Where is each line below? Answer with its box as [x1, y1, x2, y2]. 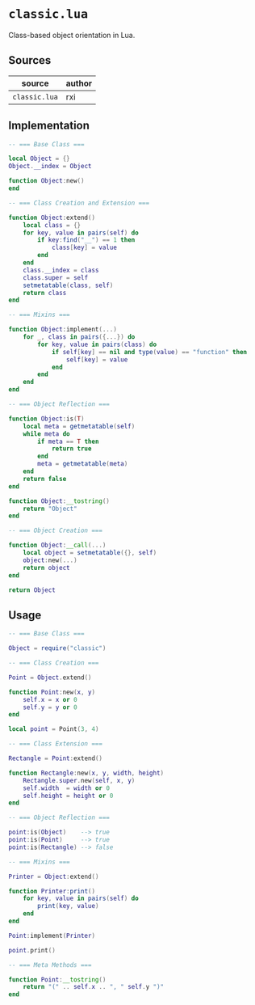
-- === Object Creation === [8, 526, 103, 535]
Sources [8, 53, 52, 67]
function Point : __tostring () [8, 975, 107, 984]
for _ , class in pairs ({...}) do [23, 333, 136, 341]
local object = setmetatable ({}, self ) [23, 549, 157, 557]
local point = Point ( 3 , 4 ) [8, 725, 99, 733]
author [65, 78, 93, 89]
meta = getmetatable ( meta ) [37, 460, 128, 468]
